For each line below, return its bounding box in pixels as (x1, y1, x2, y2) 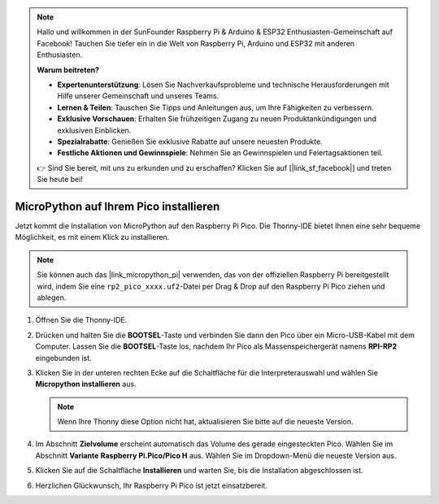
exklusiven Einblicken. (57, 125, 132, 135)
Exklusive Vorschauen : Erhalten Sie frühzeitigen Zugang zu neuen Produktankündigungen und (57, 114, 377, 124)
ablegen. (37, 293, 67, 302)
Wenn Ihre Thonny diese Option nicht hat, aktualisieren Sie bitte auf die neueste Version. (57, 417, 354, 427)
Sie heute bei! (37, 175, 83, 185)
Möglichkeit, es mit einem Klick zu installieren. (15, 232, 170, 242)
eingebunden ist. (35, 353, 93, 363)
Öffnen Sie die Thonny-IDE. (35, 315, 128, 325)
